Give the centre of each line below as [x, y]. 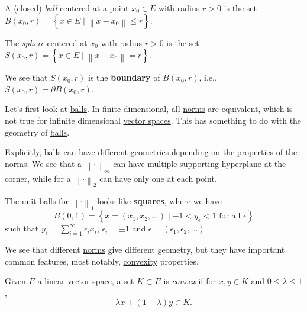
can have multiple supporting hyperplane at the [200, 163]
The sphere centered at [46, 42]
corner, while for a [38, 178]
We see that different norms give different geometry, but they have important [145, 249]
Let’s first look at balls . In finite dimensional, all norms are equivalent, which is [149, 109]
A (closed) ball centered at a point [67, 8]
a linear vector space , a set [86, 281]
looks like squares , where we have [160, 201]
